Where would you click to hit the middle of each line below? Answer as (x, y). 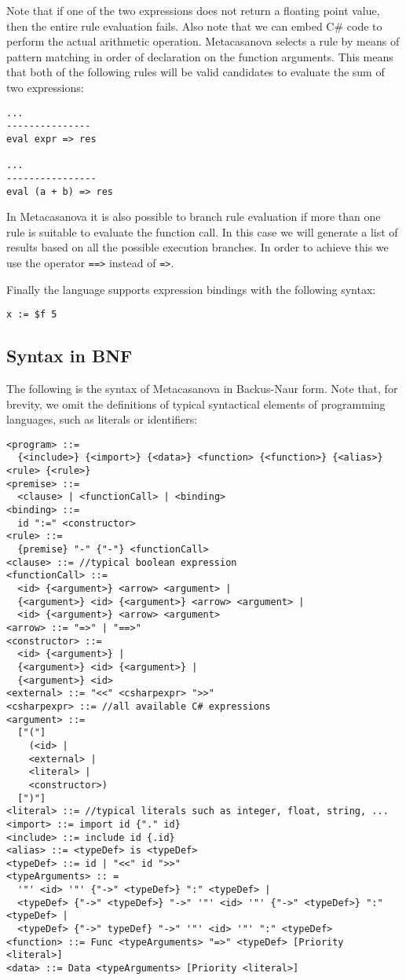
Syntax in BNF (69, 356)
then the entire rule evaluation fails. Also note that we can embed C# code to (194, 26)
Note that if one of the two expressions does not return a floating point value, (193, 10)
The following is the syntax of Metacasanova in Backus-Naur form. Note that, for (202, 389)
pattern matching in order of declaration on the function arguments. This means (200, 56)
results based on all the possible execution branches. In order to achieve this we (198, 247)
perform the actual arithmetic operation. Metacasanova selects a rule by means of (203, 41)
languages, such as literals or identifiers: (102, 419)
